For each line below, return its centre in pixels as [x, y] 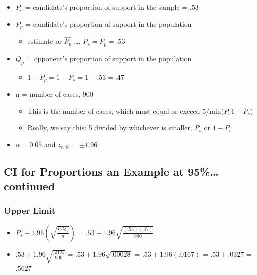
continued [30, 186]
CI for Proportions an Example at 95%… [111, 171]
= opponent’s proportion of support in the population [109, 58]
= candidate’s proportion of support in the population [109, 23]
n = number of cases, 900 [54, 93]
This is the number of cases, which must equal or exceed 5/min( [126, 110]
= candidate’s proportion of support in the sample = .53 [112, 7]
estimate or [45, 41]
